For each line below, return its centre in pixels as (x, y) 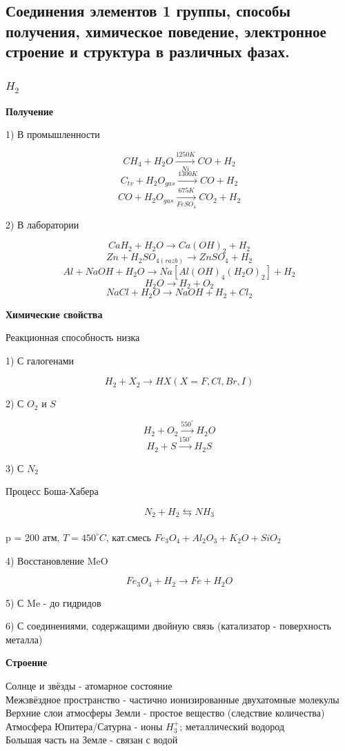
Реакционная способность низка (73, 337)
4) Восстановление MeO (57, 560)
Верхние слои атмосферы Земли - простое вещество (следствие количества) (165, 713)
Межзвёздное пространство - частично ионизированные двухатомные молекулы (172, 699)
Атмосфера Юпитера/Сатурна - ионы (84, 726)
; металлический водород (232, 726)
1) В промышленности (53, 134)
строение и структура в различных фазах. (148, 51)
